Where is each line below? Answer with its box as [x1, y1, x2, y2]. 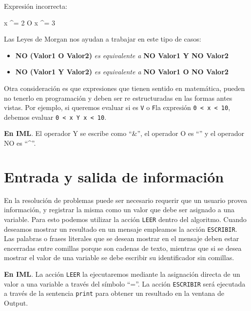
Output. [4, 298, 28, 308]
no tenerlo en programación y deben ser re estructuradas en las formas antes [4, 92, 232, 103]
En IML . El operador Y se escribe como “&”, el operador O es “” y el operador [4, 128, 244, 138]
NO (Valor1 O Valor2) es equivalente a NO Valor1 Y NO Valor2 [15, 50, 229, 60]
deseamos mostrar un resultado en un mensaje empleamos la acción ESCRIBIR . [4, 223, 237, 234]
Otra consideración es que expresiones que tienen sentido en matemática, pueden [4, 83, 245, 93]
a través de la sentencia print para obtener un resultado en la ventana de [4, 288, 224, 298]
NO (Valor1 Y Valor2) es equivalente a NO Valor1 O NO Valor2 [15, 67, 229, 77]
